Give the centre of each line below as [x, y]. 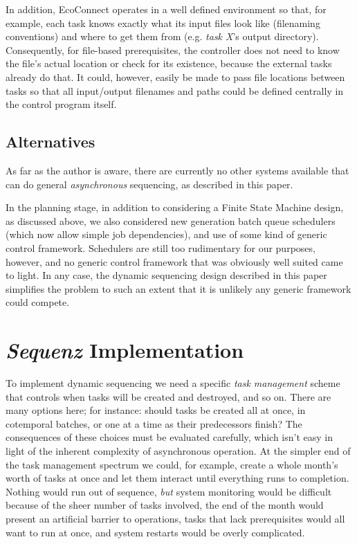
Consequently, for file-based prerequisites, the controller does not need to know [173, 49]
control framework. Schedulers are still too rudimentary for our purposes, [161, 247]
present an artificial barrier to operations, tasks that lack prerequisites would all [175, 518]
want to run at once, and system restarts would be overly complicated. [155, 532]
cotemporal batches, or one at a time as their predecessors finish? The [154, 423]
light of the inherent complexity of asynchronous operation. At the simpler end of [178, 450]
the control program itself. [61, 104]
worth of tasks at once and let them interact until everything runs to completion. [177, 478]
